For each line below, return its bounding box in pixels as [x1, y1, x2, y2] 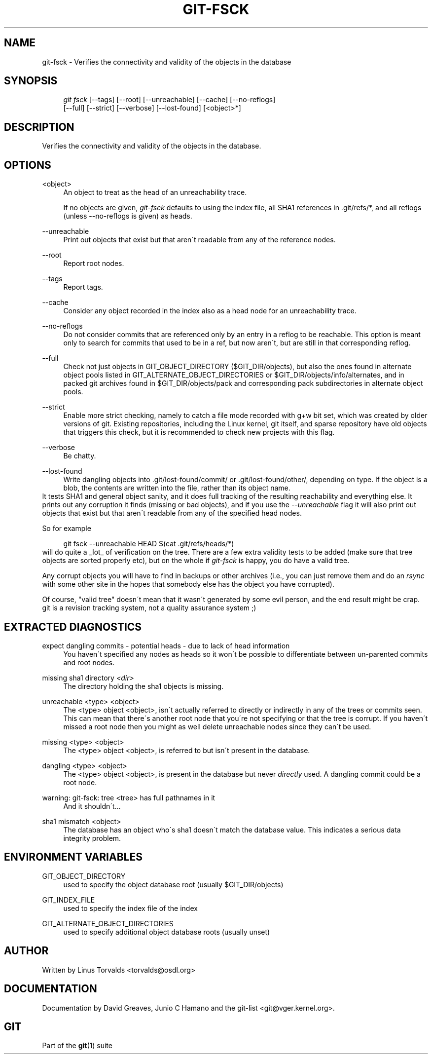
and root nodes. [63, 658, 115, 667]
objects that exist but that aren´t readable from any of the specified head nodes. [42, 509, 302, 518]
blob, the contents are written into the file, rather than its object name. [63, 484, 290, 492]
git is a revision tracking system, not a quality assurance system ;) [42, 604, 256, 612]
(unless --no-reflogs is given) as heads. [63, 212, 192, 221]
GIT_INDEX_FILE [42, 895, 95, 904]
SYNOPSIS [4, 75, 58, 87]
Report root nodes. [63, 259, 124, 268]
